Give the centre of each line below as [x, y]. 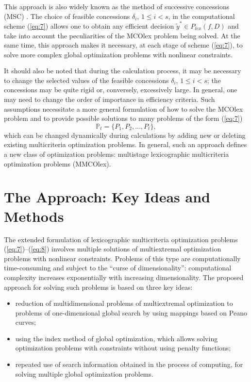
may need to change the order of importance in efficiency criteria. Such [109, 99]
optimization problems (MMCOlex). [58, 163]
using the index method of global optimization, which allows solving [117, 338]
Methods [34, 216]
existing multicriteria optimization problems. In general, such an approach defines [125, 144]
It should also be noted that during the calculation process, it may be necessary [123, 71]
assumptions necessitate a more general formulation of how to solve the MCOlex [124, 108]
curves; [25, 322]
